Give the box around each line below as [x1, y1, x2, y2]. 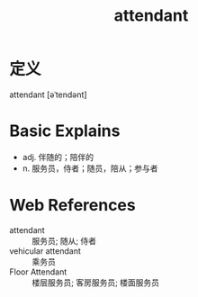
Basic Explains [9, 121, 121, 141]
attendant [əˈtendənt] [9, 89, 87, 100]
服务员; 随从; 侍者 [31, 235, 97, 246]
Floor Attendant [9, 266, 67, 277]
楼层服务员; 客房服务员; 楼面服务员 [31, 276, 160, 288]
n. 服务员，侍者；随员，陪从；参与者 [22, 163, 159, 174]
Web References [9, 195, 137, 216]
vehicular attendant [9, 245, 81, 256]
